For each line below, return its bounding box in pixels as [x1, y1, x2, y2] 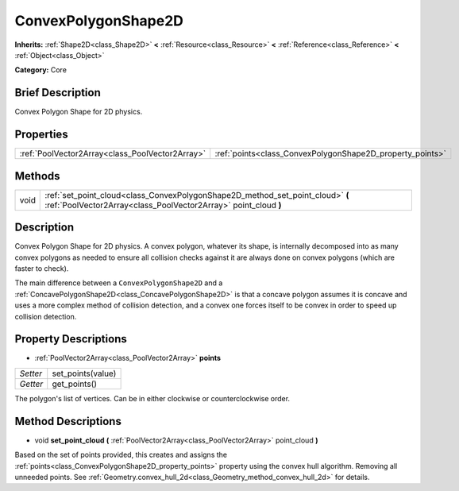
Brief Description [14, 86, 101, 99]
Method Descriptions [14, 414, 122, 428]
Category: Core [14, 65, 67, 75]
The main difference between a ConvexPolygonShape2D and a [14, 278, 223, 288]
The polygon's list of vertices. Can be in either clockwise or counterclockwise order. [14, 393, 290, 403]
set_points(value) [52, 368, 117, 379]
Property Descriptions [14, 332, 127, 346]
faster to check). [14, 263, 69, 273]
